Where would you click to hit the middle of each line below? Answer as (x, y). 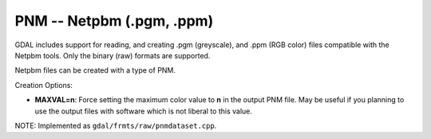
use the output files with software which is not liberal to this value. (144, 111)
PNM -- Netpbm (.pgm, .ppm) (114, 21)
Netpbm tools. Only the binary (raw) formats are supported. (113, 55)
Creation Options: (44, 85)
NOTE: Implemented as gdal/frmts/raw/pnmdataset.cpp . (116, 125)
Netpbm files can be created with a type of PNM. (95, 70)
